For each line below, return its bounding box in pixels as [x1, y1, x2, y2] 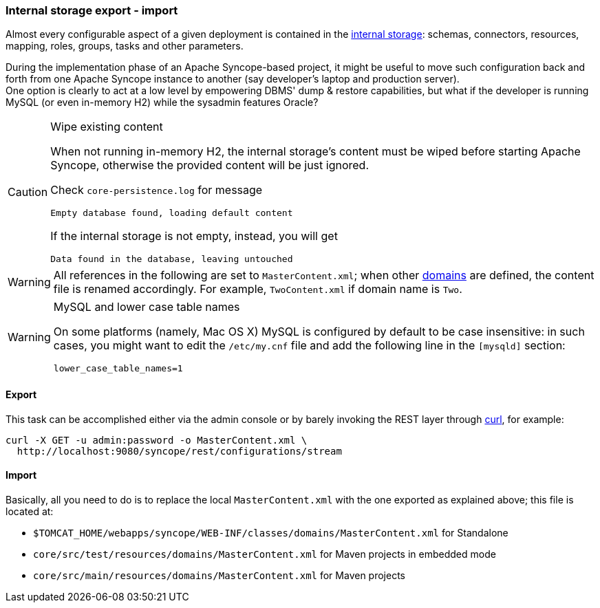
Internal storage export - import [6, 3, 178, 17]
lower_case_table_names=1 [53, 363, 183, 374]
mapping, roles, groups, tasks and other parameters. [6, 40, 244, 52]
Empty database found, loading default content [50, 208, 293, 219]
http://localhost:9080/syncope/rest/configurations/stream [17, 445, 342, 457]
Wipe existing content [50, 120, 163, 134]
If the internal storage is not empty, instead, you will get [50, 229, 338, 243]
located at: [6, 505, 54, 517]
